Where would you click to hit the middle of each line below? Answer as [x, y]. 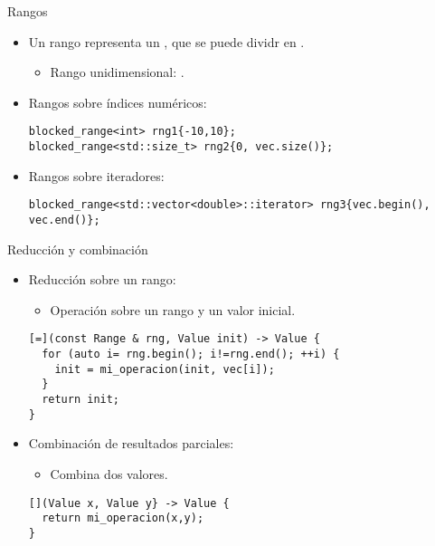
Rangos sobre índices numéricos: [118, 102]
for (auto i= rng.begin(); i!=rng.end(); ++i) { [191, 354]
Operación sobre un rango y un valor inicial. [173, 309]
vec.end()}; [64, 220]
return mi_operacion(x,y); [123, 518]
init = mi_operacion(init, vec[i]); [165, 369]
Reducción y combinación [78, 249]
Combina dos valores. [109, 473]
